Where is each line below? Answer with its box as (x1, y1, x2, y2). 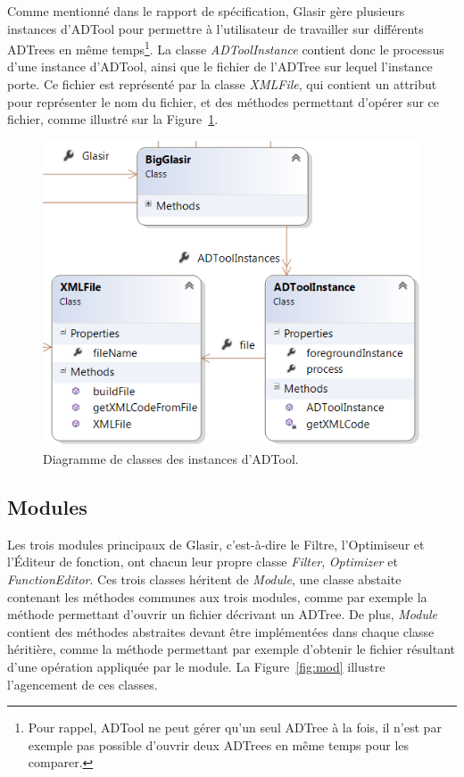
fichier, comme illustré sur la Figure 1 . (7, 110, 219, 128)
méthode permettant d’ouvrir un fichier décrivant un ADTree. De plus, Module (7, 605, 437, 624)
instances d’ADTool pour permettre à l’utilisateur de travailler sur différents (7, 19, 424, 37)
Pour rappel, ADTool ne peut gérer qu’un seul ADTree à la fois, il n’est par (28, 718, 442, 737)
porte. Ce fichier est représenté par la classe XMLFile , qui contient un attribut (7, 75, 437, 94)
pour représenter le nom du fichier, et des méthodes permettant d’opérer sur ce (7, 92, 440, 111)
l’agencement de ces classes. (7, 674, 158, 693)
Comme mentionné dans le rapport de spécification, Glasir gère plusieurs (7, 2, 405, 20)
